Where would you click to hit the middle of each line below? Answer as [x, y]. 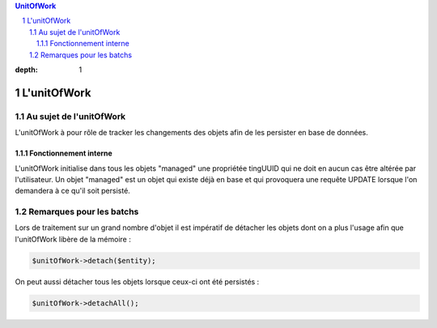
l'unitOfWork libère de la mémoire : [73, 239]
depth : [26, 70]
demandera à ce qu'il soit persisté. [73, 191]
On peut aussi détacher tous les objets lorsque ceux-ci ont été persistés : [137, 281]
